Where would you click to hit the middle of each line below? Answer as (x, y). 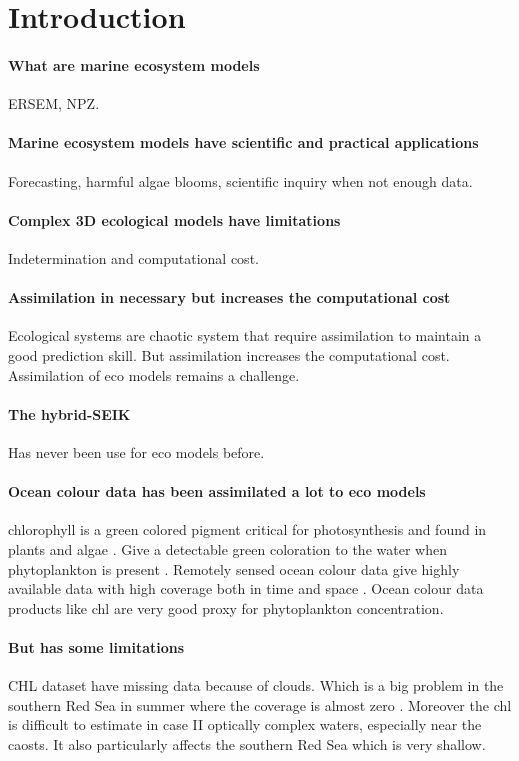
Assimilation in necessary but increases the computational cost (229, 297)
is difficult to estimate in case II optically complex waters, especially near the (245, 724)
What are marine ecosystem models (134, 64)
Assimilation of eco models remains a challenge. (154, 374)
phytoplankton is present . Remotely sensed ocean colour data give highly (234, 568)
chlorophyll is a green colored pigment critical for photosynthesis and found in (247, 529)
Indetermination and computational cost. (133, 257)
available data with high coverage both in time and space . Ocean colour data (246, 588)
